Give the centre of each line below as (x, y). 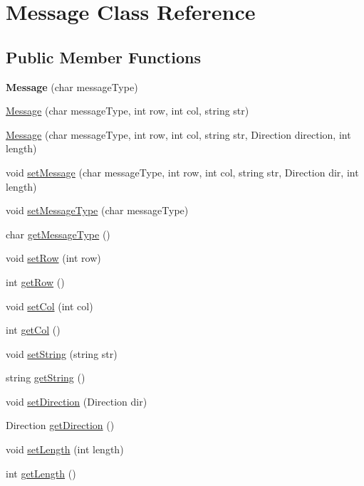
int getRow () (35, 281)
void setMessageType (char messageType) (97, 210)
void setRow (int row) (53, 258)
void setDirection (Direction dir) (77, 401)
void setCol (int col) (50, 306)
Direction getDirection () (60, 425)
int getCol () (33, 330)
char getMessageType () (58, 234)
